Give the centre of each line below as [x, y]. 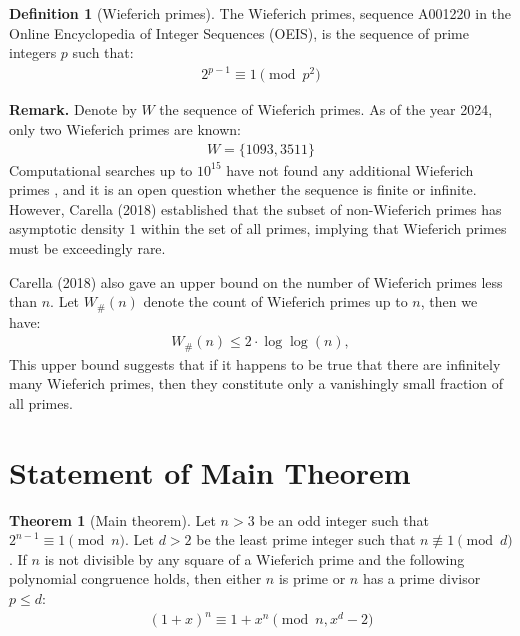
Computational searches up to [101, 169]
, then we [449, 301]
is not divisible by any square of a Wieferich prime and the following [254, 558]
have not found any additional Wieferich [350, 169]
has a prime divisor [421, 578]
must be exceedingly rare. [87, 247]
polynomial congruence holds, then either [135, 578]
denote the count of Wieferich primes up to [275, 301]
